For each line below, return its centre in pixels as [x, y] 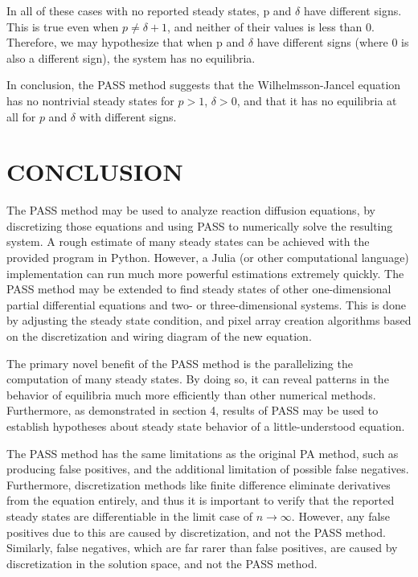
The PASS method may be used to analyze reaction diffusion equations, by [191, 210]
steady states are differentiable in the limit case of [130, 516]
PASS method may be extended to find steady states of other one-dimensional [199, 289]
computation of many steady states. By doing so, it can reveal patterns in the [198, 379]
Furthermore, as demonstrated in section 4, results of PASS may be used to [193, 410]
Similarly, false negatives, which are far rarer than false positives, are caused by [202, 548]
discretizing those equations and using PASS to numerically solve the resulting [200, 225]
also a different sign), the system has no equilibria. [131, 57]
